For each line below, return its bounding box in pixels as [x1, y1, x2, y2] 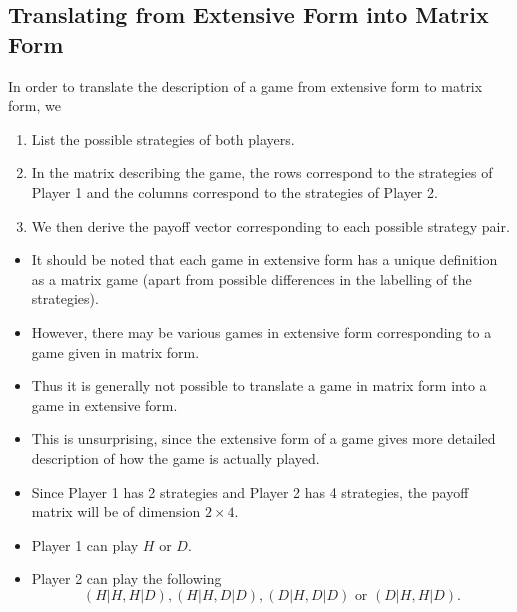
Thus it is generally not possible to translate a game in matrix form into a [31, 375, 487, 396]
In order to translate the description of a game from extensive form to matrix [8, 75, 483, 96]
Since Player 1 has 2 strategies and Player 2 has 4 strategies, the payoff [31, 481, 469, 502]
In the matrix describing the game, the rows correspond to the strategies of [31, 162, 493, 183]
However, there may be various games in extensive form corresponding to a [31, 321, 492, 342]
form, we [8, 95, 61, 116]
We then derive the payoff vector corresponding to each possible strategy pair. [31, 215, 510, 236]
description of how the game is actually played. [31, 447, 320, 468]
